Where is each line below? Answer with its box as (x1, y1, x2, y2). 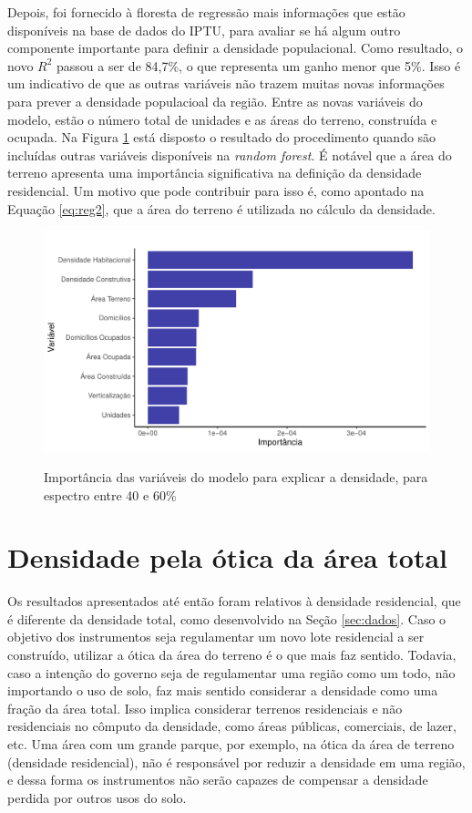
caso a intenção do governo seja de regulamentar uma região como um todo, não (7, 663, 456, 682)
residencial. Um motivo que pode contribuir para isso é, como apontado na (7, 180, 425, 200)
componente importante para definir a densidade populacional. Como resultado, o (7, 38, 464, 57)
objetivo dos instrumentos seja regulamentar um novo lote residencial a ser (7, 627, 425, 646)
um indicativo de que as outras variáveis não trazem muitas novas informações (7, 74, 445, 93)
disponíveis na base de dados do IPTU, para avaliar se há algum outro (7, 20, 401, 39)
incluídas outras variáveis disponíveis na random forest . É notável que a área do (7, 145, 452, 164)
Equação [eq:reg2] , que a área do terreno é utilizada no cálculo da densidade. (7, 199, 436, 218)
